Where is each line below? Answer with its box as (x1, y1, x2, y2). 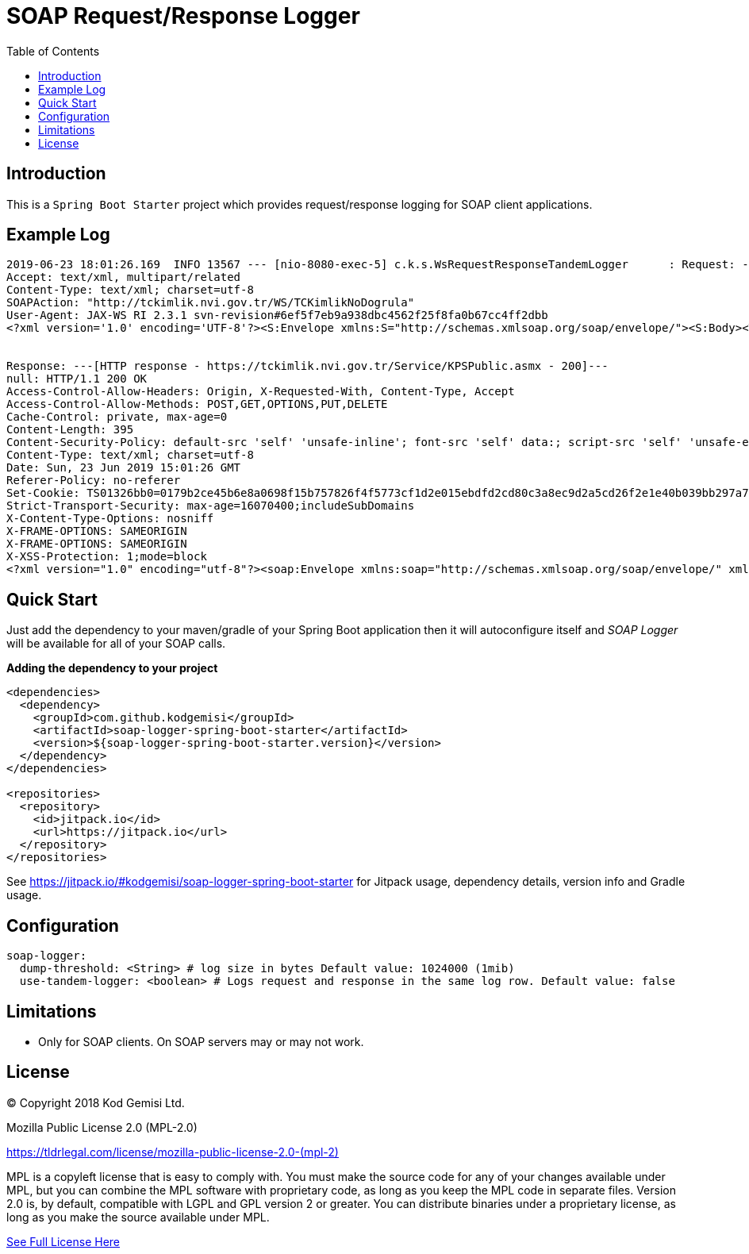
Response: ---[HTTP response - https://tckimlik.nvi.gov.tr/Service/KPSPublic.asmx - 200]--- (6, 360, 609, 373)
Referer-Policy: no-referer (6, 474, 181, 487)
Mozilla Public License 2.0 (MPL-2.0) (6, 1120, 198, 1134)
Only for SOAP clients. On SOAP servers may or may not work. (38, 1034, 364, 1048)
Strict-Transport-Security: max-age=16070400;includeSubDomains (6, 499, 415, 513)
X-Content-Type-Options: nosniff (6, 512, 214, 525)
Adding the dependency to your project (6, 661, 218, 675)
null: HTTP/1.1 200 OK (6, 372, 148, 386)
